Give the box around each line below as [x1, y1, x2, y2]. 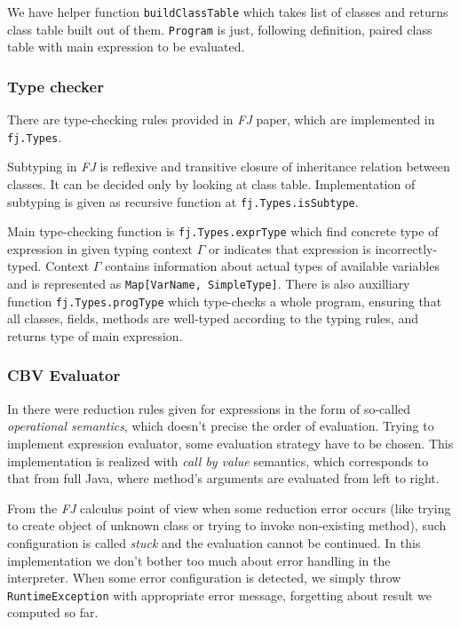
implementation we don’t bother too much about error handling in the [7, 551, 391, 569]
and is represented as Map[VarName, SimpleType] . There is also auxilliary [7, 274, 410, 293]
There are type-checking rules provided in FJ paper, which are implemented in [7, 110, 435, 129]
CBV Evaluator [7, 364, 121, 386]
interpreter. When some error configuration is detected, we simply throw [7, 568, 401, 587]
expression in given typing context [7, 239, 194, 258]
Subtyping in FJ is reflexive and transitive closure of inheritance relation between [7, 157, 450, 176]
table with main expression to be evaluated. [7, 37, 245, 56]
